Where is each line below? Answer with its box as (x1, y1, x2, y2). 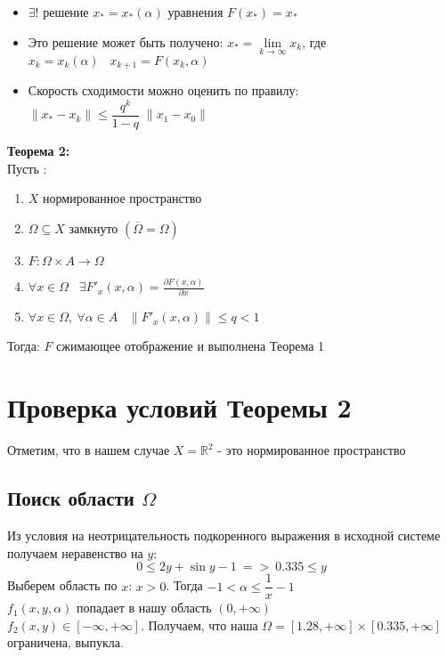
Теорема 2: (7, 142, 70, 159)
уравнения (167, 3, 223, 20)
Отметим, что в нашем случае (7, 441, 170, 459)
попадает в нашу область (77, 598, 212, 617)
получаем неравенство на (7, 543, 143, 562)
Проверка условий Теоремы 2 (7, 389, 352, 426)
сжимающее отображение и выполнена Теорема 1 (56, 337, 325, 355)
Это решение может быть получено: (28, 32, 223, 51)
